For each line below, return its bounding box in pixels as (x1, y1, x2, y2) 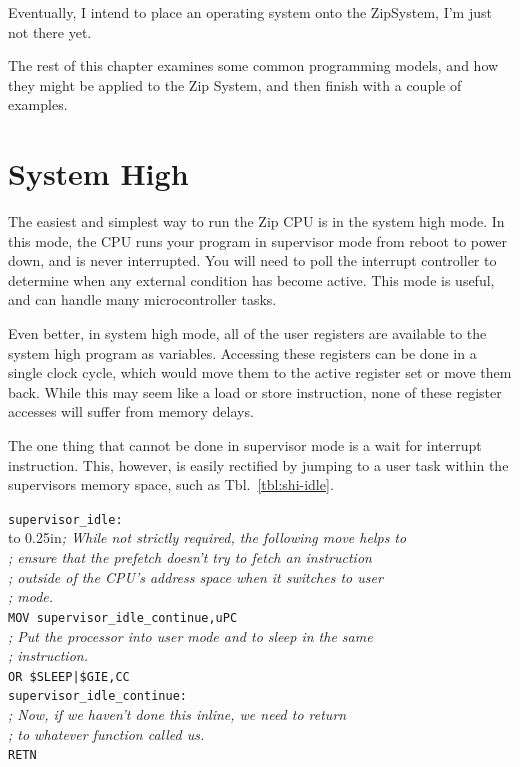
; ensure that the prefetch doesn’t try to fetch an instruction (8, 547, 372, 568)
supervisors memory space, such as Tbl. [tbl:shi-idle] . (8, 474, 334, 495)
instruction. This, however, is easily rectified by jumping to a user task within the (8, 454, 509, 475)
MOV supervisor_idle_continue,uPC (8, 610, 238, 625)
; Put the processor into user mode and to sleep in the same (8, 625, 373, 646)
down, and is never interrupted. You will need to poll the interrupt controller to (8, 250, 497, 271)
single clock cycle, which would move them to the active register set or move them (8, 362, 512, 383)
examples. (8, 94, 68, 115)
